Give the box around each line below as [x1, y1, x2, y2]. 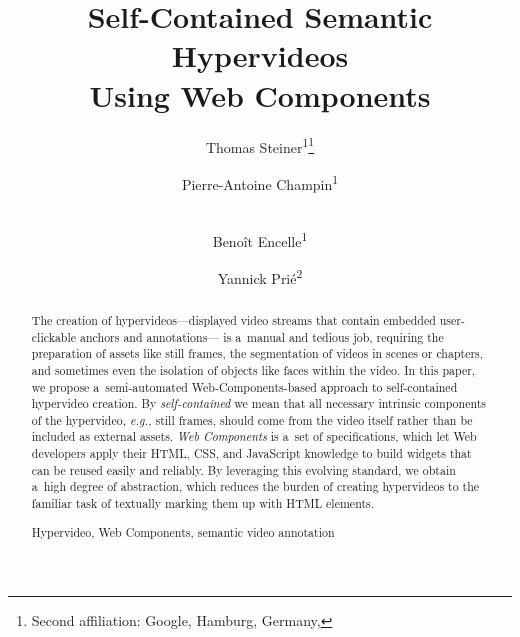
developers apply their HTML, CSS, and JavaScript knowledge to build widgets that [31, 445, 472, 462]
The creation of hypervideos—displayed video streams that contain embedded [31, 311, 436, 328]
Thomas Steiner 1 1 [205, 133, 315, 157]
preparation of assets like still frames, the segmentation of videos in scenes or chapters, [31, 345, 484, 362]
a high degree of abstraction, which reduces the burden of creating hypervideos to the [31, 478, 480, 495]
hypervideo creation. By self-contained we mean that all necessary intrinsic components [31, 395, 487, 412]
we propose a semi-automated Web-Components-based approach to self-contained [31, 378, 458, 395]
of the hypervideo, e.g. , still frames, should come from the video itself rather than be [31, 411, 473, 428]
